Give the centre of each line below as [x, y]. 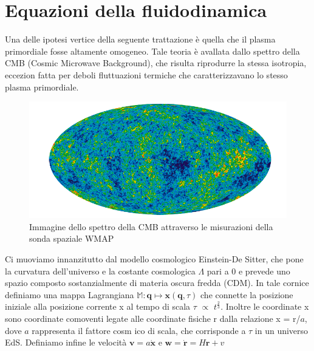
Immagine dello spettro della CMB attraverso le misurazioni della [151, 226]
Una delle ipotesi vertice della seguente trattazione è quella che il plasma [140, 39]
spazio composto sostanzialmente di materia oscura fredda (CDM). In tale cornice [157, 283]
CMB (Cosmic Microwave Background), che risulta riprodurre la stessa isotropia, [156, 63]
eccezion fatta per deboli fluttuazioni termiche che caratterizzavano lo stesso [146, 74]
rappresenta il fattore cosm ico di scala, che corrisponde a [139, 330]
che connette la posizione [247, 294]
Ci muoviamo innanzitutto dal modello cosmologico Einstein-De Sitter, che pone [154, 259]
